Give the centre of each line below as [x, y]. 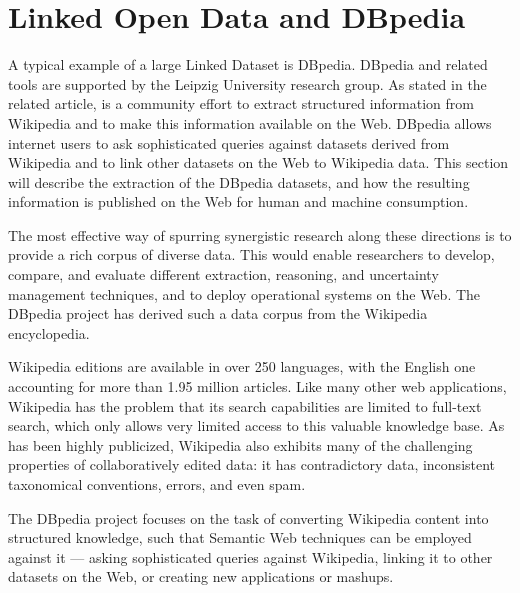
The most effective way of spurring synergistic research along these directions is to [260, 234]
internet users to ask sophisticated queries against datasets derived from [229, 142]
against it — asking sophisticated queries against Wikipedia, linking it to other [250, 556]
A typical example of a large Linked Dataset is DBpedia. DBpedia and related [248, 64]
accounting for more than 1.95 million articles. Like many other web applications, [257, 386]
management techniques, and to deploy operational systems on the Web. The [244, 293]
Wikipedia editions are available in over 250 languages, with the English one [242, 366]
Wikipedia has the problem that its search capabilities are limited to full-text [245, 405]
